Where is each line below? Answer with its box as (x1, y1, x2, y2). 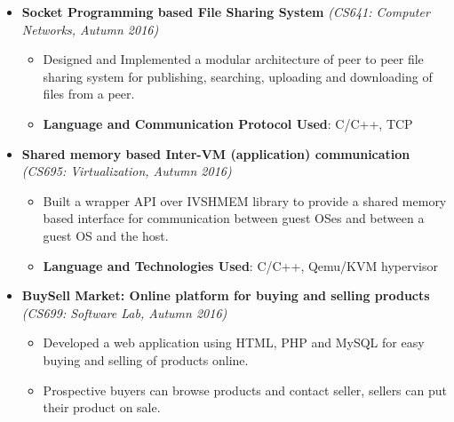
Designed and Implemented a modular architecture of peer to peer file (43, 50, 424, 68)
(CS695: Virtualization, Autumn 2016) (21, 162, 232, 180)
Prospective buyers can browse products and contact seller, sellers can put (43, 380, 447, 399)
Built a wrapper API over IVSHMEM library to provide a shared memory (43, 191, 447, 210)
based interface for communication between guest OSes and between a (43, 209, 425, 227)
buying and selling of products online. (43, 350, 249, 369)
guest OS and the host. (43, 226, 169, 244)
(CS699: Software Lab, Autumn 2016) (21, 303, 227, 322)
